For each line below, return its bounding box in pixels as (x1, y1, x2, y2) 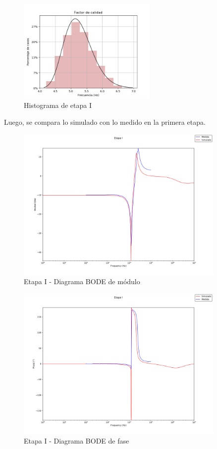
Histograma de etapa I (24, 100, 92, 110)
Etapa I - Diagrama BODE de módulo (24, 276, 140, 287)
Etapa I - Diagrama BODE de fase (24, 436, 129, 446)
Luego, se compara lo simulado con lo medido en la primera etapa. (4, 116, 206, 127)
